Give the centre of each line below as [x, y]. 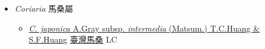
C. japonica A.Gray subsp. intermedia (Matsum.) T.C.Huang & [144, 28]
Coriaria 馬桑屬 [44, 8]
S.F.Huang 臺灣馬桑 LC [73, 39]
